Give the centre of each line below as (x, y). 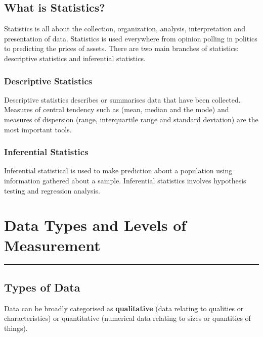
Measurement (52, 245)
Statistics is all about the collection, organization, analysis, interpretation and (125, 29)
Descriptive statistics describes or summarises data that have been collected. (122, 99)
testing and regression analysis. (52, 190)
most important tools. (38, 129)
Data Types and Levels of (95, 225)
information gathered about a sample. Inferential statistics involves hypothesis (125, 180)
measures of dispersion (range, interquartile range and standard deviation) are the (131, 119)
